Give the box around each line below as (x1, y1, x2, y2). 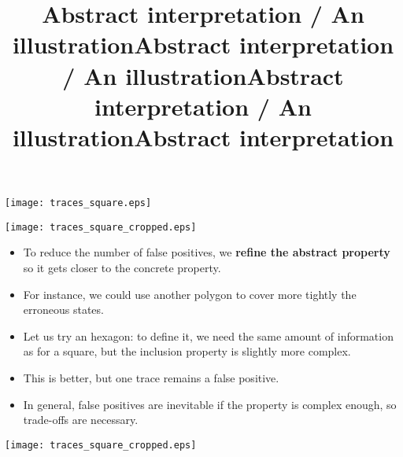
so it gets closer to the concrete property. (23, 260, 221, 276)
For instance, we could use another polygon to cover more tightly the (23, 286, 357, 302)
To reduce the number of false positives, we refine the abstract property (23, 244, 390, 260)
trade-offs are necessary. (23, 411, 139, 428)
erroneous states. (23, 301, 104, 318)
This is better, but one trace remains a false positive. (23, 370, 279, 385)
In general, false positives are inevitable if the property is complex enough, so (23, 396, 397, 412)
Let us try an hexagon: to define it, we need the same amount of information (23, 327, 394, 344)
